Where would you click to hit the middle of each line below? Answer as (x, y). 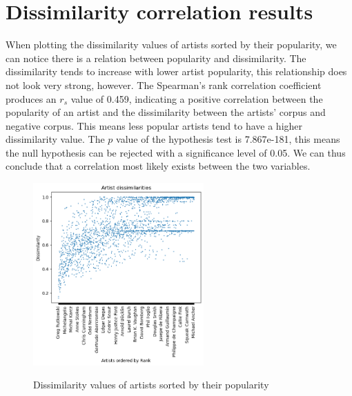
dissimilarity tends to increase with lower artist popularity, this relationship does (176, 71)
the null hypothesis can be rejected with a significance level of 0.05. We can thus (176, 152)
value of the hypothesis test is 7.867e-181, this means (228, 139)
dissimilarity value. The (55, 139)
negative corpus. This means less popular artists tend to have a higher (154, 125)
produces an (31, 98)
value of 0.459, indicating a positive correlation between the (197, 98)
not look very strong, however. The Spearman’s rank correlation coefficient (164, 85)
